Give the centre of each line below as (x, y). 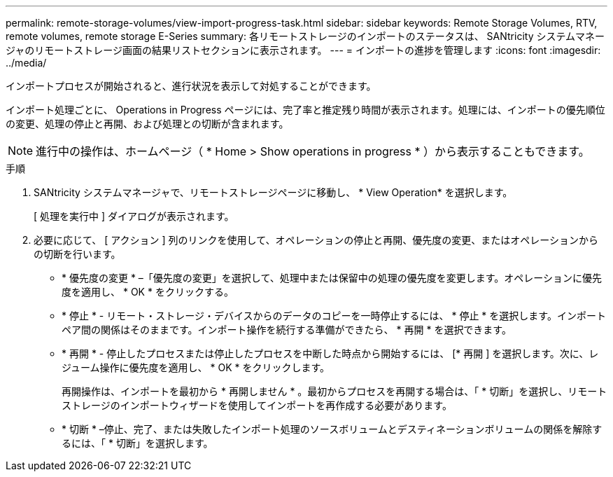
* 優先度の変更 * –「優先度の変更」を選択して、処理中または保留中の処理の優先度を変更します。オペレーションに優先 (332, 278)
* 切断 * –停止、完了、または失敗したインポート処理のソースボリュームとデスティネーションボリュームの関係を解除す (332, 429)
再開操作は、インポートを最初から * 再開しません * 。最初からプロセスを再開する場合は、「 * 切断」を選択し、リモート (334, 391)
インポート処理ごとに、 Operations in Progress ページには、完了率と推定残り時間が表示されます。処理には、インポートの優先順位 (305, 110)
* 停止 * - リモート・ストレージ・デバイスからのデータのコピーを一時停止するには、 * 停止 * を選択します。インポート (334, 316)
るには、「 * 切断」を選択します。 (138, 443)
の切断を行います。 (77, 254)
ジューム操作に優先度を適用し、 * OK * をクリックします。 (196, 367)
